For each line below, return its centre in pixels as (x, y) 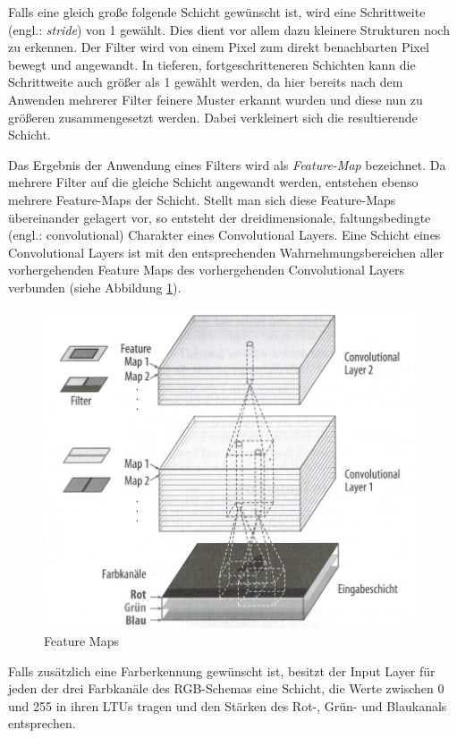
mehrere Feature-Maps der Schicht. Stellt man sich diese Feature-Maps (202, 199)
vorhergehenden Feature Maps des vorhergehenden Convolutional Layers (207, 270)
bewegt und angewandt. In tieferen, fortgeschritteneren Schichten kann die (212, 64)
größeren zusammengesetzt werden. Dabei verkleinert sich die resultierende (213, 117)
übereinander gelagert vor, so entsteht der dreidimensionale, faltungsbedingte (220, 217)
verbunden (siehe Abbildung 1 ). (95, 287)
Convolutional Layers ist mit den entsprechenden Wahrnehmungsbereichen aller (226, 252)
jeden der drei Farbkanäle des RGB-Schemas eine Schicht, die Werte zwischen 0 (226, 688)
